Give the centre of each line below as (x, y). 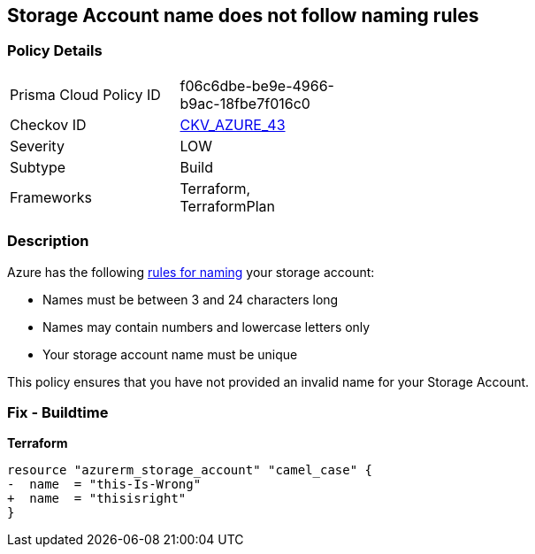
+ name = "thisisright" (97, 499)
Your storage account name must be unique (170, 354)
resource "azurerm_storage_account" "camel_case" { (190, 470)
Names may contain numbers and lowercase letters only (206, 327)
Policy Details (55, 51)
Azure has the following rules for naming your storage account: (191, 272)
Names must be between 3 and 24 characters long (191, 299)
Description (48, 241)
